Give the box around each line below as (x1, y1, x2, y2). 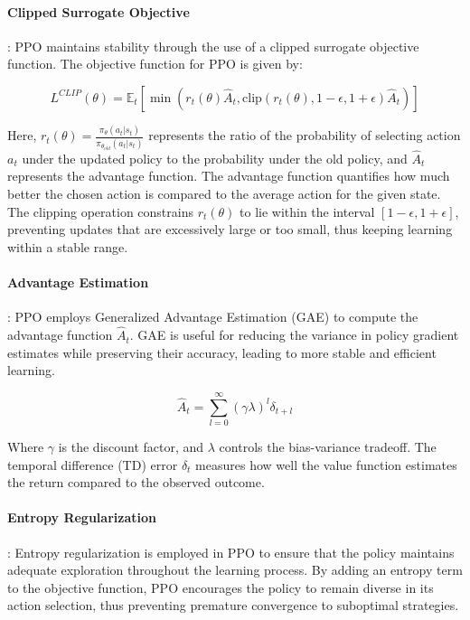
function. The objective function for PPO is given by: (7, 54, 303, 73)
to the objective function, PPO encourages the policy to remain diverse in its (7, 578, 434, 597)
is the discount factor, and (58, 437, 204, 456)
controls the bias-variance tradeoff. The (219, 437, 437, 456)
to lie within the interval (240, 202, 375, 221)
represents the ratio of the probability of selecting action (148, 126, 461, 145)
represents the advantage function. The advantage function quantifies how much (7, 166, 450, 185)
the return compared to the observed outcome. (7, 473, 265, 492)
